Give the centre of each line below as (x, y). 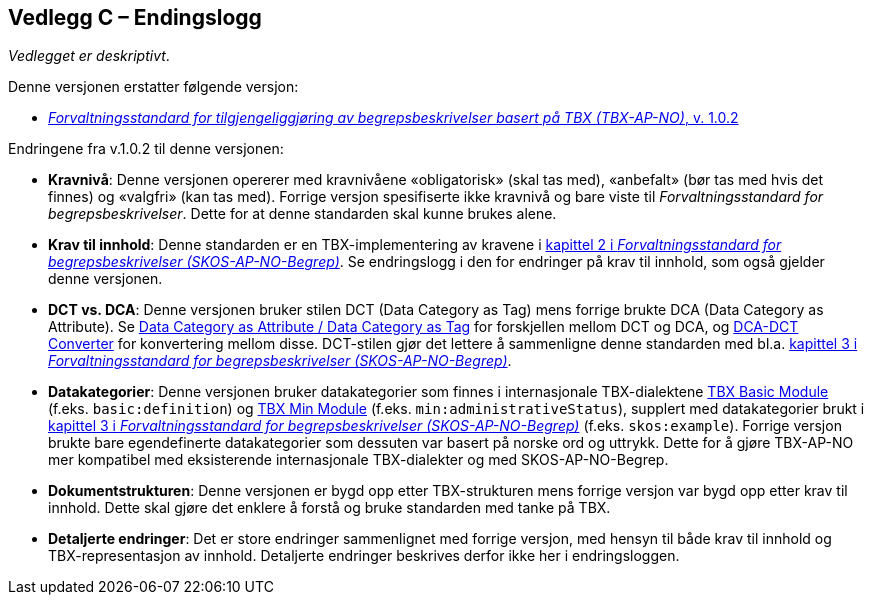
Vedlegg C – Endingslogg (135, 17)
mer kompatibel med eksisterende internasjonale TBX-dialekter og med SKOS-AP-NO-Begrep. (358, 460)
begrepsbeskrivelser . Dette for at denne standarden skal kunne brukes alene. (302, 214)
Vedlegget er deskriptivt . (89, 56)
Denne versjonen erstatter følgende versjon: (153, 87)
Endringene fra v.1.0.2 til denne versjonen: (146, 149)
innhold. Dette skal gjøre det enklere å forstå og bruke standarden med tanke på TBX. (329, 508)
